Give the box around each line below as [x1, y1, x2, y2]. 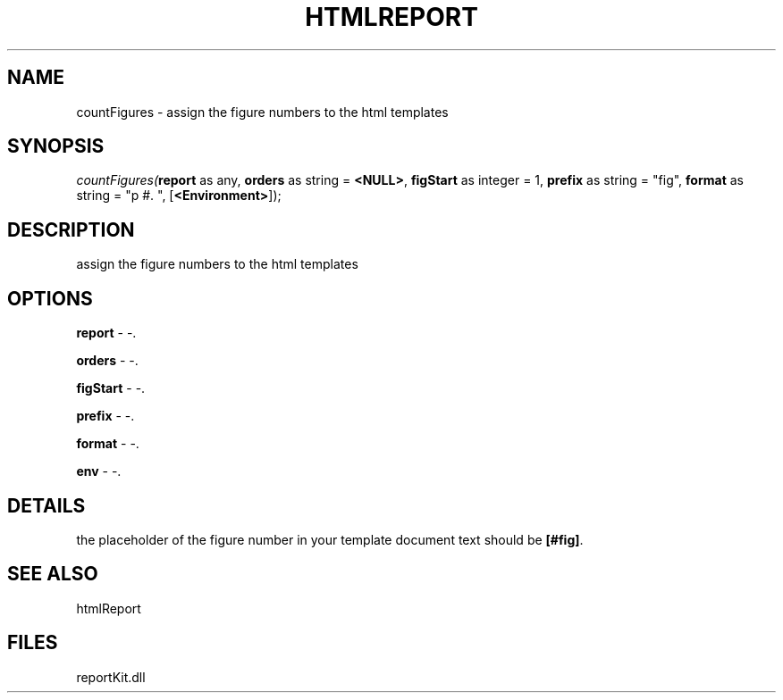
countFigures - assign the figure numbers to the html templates [76, 104, 449, 120]
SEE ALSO [7, 562, 98, 586]
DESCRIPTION [7, 218, 135, 241]
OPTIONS [7, 287, 93, 310]
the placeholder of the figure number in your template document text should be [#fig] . [76, 531, 584, 547]
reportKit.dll [76, 669, 146, 685]
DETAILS [7, 494, 86, 517]
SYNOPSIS [7, 135, 105, 158]
